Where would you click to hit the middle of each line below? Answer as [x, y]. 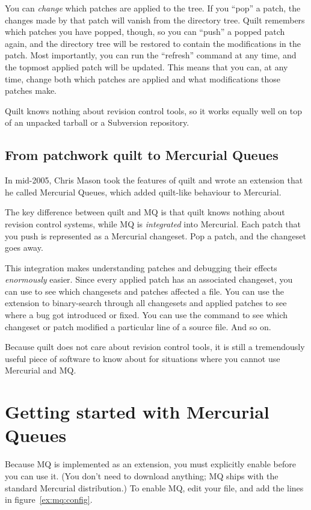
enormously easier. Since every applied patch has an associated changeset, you [149, 279]
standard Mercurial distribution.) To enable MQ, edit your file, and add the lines [154, 487]
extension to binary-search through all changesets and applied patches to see [146, 303]
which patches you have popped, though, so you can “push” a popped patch [145, 32]
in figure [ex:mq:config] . [49, 499]
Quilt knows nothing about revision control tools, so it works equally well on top [154, 110]
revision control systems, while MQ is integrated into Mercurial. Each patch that [153, 223]
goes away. [24, 247]
